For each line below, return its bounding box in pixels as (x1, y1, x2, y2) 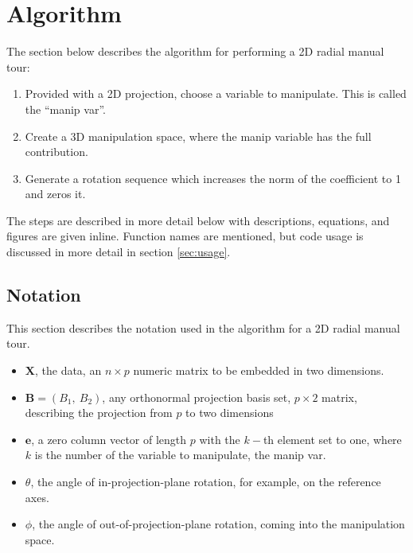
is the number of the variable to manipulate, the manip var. (34, 446, 326, 463)
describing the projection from (25, 404, 173, 421)
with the (199, 430, 240, 447)
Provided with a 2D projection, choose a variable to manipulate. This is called (25, 85, 407, 102)
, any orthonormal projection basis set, (102, 388, 291, 405)
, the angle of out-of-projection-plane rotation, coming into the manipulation (32, 516, 405, 532)
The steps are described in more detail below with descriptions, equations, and (6, 212, 390, 228)
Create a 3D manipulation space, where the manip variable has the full (25, 127, 372, 144)
